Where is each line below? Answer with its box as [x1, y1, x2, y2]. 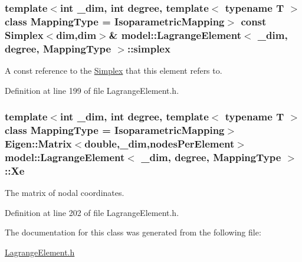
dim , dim [56, 27, 97, 42]
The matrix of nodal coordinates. [5, 186, 124, 199]
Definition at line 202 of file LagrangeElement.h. [5, 206, 179, 218]
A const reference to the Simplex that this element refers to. [5, 64, 222, 76]
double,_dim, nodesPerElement [84, 136, 235, 150]
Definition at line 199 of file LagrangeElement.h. [5, 84, 179, 96]
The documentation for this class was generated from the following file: [5, 226, 261, 238]
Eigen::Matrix [5, 136, 72, 150]
